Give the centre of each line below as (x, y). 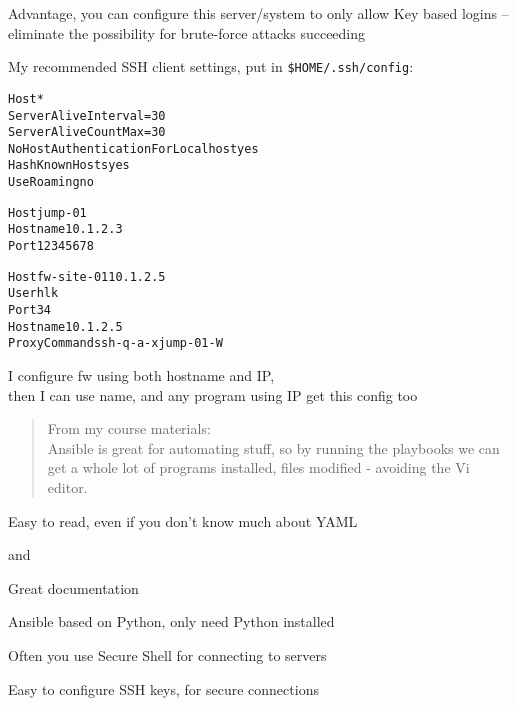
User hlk (33, 293)
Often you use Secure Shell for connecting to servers (167, 654)
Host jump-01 (47, 212)
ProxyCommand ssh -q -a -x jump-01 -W (115, 343)
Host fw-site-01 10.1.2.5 (87, 276)
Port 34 (29, 310)
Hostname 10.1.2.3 (65, 229)
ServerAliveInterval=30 (87, 115)
